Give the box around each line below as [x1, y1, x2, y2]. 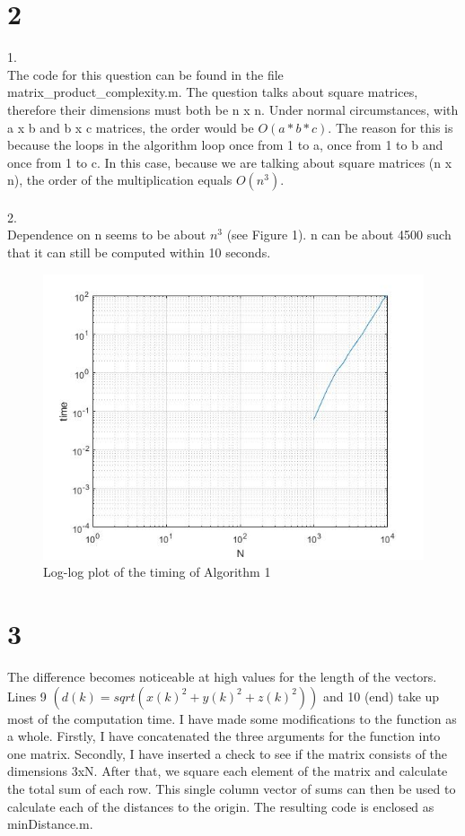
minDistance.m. [7, 814, 93, 833]
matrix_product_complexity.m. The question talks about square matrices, [7, 83, 418, 101]
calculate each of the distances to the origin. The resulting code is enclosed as [7, 797, 434, 815]
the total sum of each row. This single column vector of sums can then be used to [7, 779, 456, 797]
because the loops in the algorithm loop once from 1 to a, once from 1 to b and [7, 135, 443, 154]
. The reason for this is [328, 118, 453, 136]
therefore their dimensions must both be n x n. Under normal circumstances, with [7, 100, 459, 118]
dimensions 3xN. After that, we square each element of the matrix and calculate [7, 762, 448, 780]
